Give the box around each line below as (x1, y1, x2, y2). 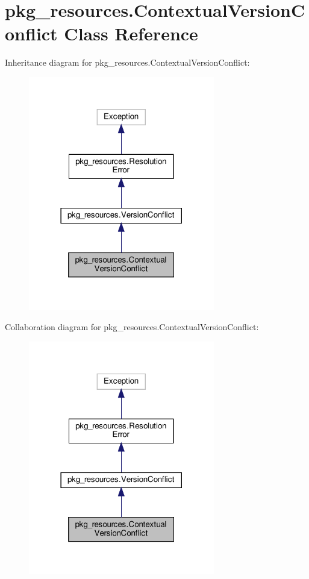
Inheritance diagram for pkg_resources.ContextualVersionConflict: (5, 56, 250, 69)
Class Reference (64, 21, 198, 46)
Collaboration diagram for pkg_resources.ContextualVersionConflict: (5, 321, 259, 333)
